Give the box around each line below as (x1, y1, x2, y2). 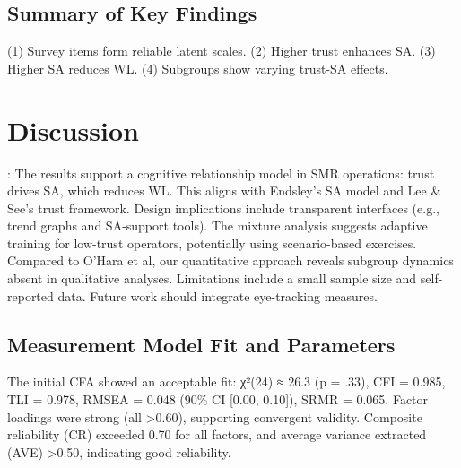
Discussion (7, 111, 139, 148)
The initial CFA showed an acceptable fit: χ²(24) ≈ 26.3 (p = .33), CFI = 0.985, (7, 372, 446, 391)
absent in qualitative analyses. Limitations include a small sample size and (7, 269, 417, 288)
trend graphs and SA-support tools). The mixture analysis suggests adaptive (7, 216, 428, 235)
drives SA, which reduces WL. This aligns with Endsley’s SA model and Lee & (7, 181, 441, 200)
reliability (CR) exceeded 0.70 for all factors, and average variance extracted (7, 425, 427, 444)
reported (7, 286, 54, 305)
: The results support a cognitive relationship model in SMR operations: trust (7, 163, 435, 182)
